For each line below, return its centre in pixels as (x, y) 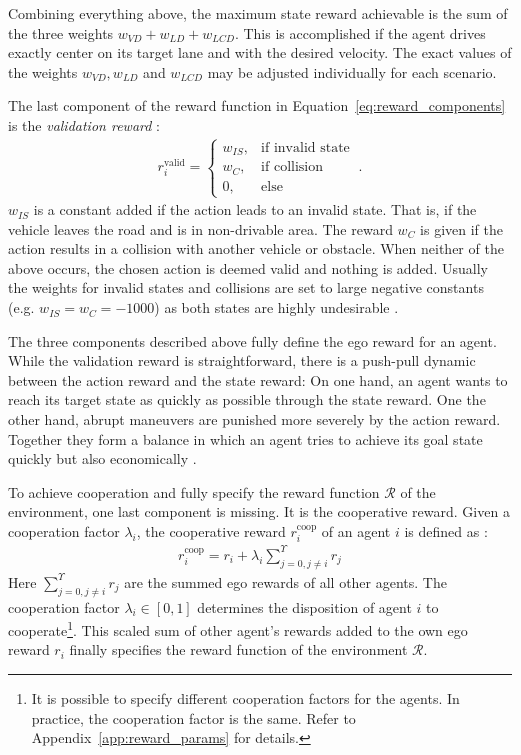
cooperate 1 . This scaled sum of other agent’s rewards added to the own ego (238, 628)
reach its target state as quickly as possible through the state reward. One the (247, 399)
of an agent (356, 531)
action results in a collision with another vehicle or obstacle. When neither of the (256, 248)
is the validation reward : (84, 124)
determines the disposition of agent (304, 606)
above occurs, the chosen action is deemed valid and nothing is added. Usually (248, 267)
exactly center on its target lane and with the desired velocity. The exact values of (260, 52)
